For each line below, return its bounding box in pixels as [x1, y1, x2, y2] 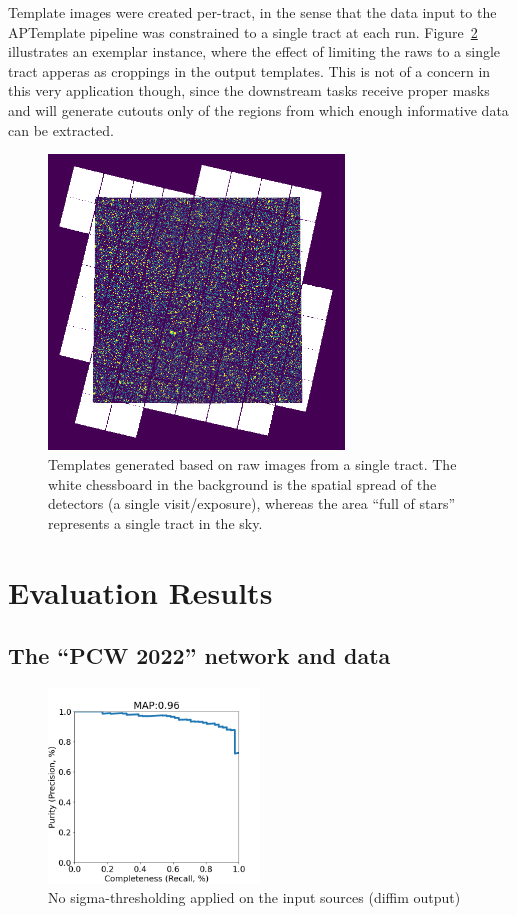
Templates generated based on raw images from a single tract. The [48, 454, 457, 475]
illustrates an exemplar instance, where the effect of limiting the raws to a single [8, 41, 501, 62]
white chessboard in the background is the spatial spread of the [48, 473, 437, 494]
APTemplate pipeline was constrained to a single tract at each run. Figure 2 [8, 21, 478, 42]
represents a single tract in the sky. [48, 512, 263, 533]
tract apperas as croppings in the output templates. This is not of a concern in [8, 60, 491, 81]
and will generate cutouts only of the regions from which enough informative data [8, 99, 509, 120]
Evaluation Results [8, 571, 273, 612]
